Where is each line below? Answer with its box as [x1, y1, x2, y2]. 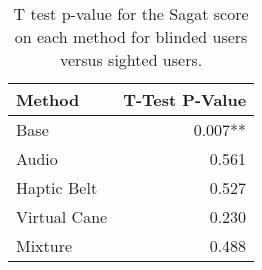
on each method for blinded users [14, 25, 248, 48]
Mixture [16, 234, 73, 257]
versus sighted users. [59, 48, 203, 71]
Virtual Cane [16, 205, 108, 228]
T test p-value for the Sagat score [13, 2, 249, 25]
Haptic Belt [16, 176, 98, 199]
